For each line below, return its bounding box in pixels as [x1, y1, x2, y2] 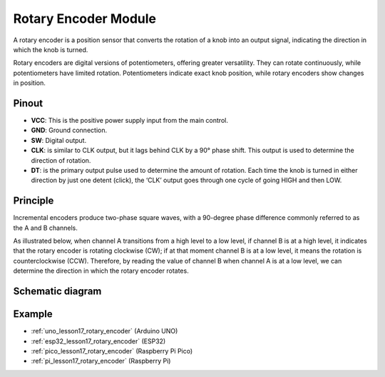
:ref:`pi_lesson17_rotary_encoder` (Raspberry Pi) [31, 357, 171, 366]
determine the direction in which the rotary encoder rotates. [13, 266, 189, 275]
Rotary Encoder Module [13, 11, 157, 26]
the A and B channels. [13, 223, 78, 232]
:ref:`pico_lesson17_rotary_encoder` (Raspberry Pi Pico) [31, 346, 193, 355]
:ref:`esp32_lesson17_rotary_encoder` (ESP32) [31, 336, 166, 346]
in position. [13, 79, 46, 87]
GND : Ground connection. [31, 126, 107, 135]
